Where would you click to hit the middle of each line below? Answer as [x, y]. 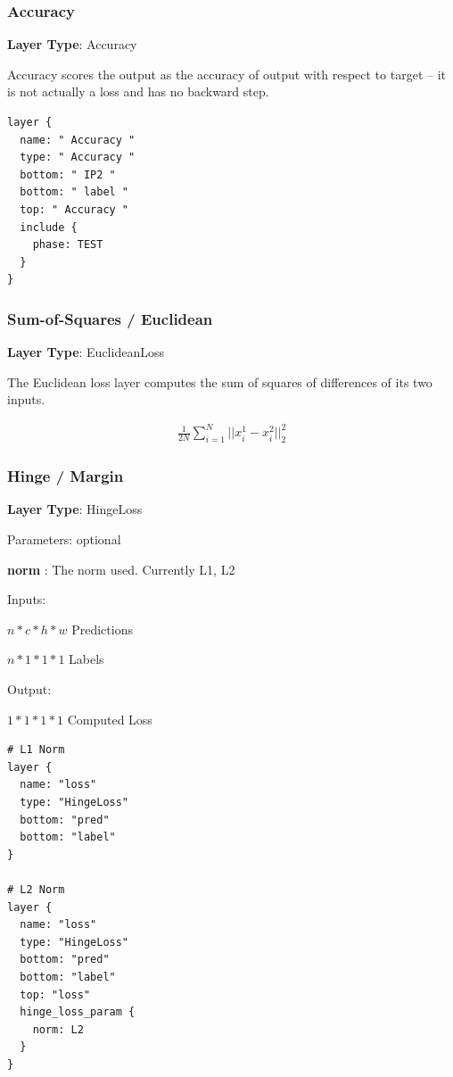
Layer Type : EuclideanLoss [86, 352]
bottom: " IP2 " [68, 174]
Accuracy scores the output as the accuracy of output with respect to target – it [227, 74]
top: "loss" [55, 994]
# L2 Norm [36, 889]
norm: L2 [58, 1029]
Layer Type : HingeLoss [75, 509]
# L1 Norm [36, 750]
